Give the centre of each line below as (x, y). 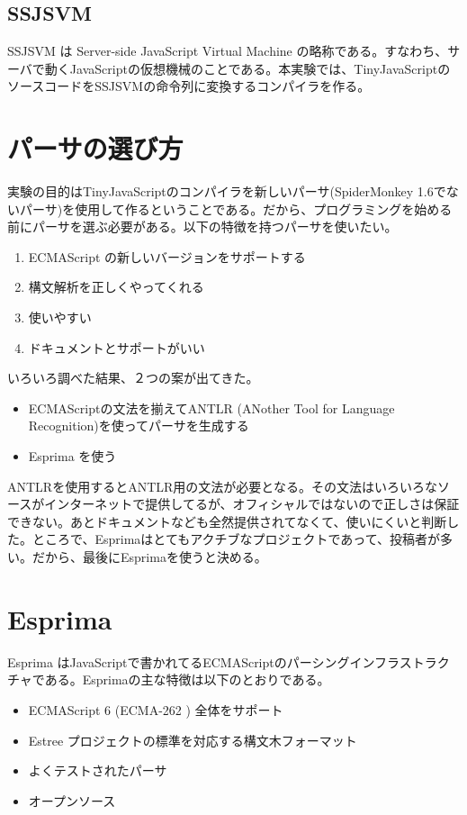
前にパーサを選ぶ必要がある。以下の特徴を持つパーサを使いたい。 (202, 226)
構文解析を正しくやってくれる (116, 287)
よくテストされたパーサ (98, 770)
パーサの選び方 (95, 148)
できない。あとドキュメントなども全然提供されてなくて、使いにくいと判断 (227, 521)
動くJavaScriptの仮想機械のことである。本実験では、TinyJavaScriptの (247, 68)
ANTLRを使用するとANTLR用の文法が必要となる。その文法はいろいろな (222, 486)
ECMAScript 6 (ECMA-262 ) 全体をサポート (156, 709)
